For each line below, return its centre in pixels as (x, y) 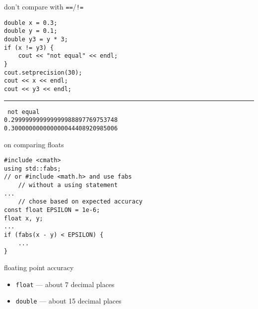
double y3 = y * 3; (36, 39)
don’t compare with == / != (44, 6)
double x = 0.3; (31, 23)
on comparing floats (34, 144)
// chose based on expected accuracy (80, 202)
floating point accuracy (39, 267)
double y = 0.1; (31, 31)
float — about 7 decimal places (65, 284)
